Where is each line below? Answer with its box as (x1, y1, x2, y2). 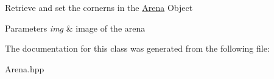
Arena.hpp (5, 62, 44, 75)
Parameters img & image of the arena (5, 21, 146, 34)
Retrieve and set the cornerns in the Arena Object (5, 1, 193, 13)
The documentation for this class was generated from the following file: (5, 42, 270, 55)
